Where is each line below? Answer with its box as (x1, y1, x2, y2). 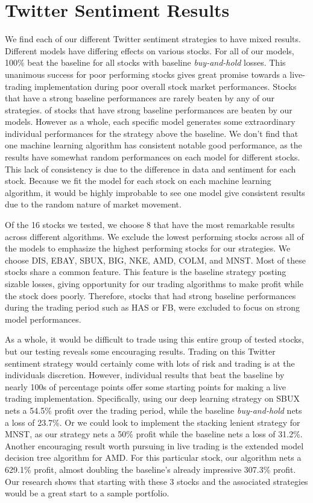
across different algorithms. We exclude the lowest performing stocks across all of (5, 230, 304, 242)
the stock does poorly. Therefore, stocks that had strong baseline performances (5, 289, 296, 302)
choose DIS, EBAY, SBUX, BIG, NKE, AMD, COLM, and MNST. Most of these (5, 253, 306, 266)
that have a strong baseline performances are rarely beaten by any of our (5, 92, 274, 104)
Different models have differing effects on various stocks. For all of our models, (5, 44, 294, 57)
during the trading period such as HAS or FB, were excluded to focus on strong (5, 301, 300, 314)
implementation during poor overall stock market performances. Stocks (34, 80, 297, 92)
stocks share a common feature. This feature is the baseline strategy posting (5, 265, 286, 278)
